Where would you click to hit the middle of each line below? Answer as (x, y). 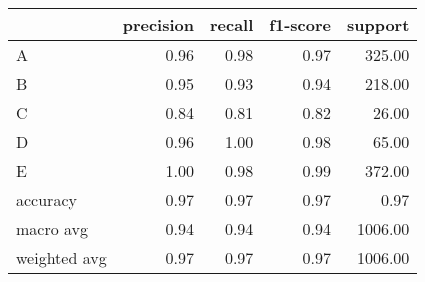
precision (158, 24)
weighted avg (61, 257)
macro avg (52, 228)
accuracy (46, 199)
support (378, 24)
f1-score (300, 24)
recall (231, 24)
